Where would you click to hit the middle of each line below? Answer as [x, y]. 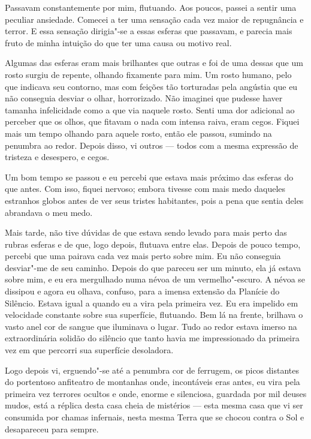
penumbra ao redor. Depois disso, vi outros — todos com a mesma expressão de [152, 145]
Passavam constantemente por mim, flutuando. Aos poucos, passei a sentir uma [151, 7]
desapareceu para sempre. [52, 429]
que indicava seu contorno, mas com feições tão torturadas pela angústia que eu [151, 86]
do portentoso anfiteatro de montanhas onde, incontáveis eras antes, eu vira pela [153, 382]
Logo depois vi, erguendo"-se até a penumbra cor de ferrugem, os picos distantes [152, 370]
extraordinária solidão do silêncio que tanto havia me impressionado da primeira [152, 338]
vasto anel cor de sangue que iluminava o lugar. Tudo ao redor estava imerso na [151, 326]
